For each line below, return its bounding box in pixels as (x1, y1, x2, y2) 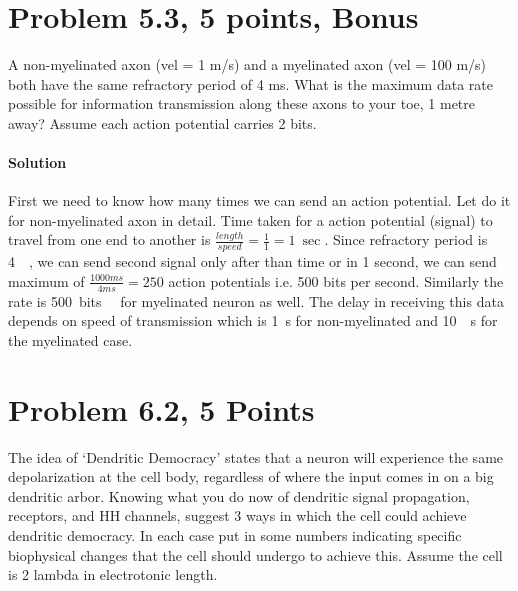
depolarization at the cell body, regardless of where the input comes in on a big (8, 466, 494, 487)
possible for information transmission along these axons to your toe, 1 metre (8, 93, 476, 114)
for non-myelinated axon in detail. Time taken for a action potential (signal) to (8, 209, 493, 230)
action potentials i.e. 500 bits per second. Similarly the (168, 270, 504, 291)
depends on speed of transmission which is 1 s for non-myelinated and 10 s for (8, 310, 498, 331)
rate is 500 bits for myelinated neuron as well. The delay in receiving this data (8, 290, 504, 311)
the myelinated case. (8, 329, 133, 350)
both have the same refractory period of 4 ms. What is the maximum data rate (8, 73, 493, 94)
